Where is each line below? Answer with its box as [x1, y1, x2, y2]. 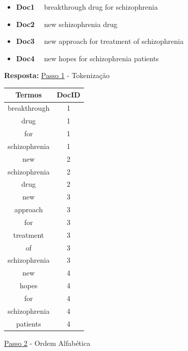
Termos [15, 89, 42, 100]
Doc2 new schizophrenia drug [16, 18, 118, 29]
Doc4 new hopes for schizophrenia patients [16, 53, 159, 63]
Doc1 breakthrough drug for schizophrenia [16, 2, 158, 12]
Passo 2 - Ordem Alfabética [4, 337, 91, 348]
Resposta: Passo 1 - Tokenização [4, 70, 110, 81]
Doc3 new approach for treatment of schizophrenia [16, 36, 184, 46]
